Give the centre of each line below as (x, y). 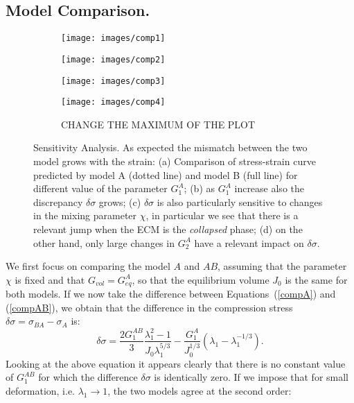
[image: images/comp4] (113, 102)
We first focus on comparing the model (88, 266)
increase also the (269, 188)
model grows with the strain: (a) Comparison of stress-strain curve (175, 161)
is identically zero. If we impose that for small (251, 377)
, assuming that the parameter (282, 266)
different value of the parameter (100, 188)
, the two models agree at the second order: (200, 390)
